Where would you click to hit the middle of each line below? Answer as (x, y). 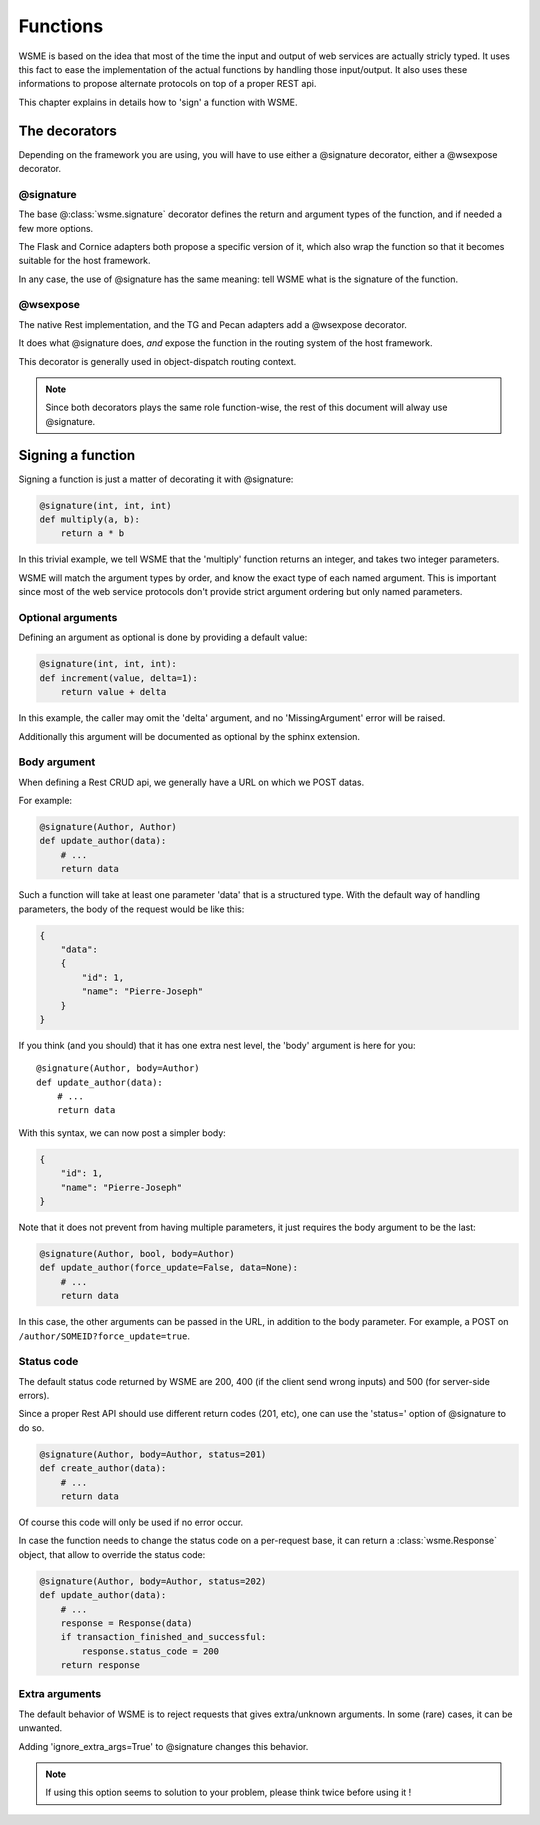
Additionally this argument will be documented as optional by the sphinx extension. (189, 736)
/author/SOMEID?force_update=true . (104, 1336)
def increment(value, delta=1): (119, 678)
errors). (34, 1396)
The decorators (67, 130)
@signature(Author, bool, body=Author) (137, 1253)
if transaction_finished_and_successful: (163, 1637)
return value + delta (113, 692)
